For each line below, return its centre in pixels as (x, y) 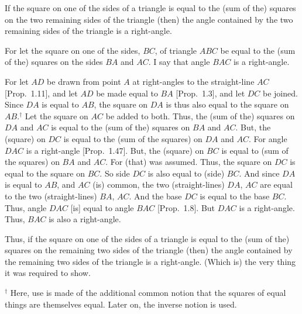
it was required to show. (48, 273)
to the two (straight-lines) (51, 196)
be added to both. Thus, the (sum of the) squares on (200, 115)
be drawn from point (84, 81)
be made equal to (127, 93)
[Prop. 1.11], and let (41, 93)
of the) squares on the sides (54, 62)
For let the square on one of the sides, (73, 50)
